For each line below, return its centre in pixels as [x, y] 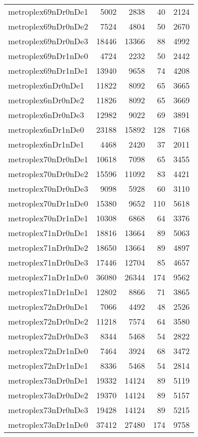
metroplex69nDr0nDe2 [48, 26]
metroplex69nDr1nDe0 [48, 56]
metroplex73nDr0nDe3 [48, 410]
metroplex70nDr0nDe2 [48, 174]
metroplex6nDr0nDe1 [46, 85]
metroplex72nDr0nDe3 [48, 336]
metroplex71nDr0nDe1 [48, 233]
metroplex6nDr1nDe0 [46, 129]
